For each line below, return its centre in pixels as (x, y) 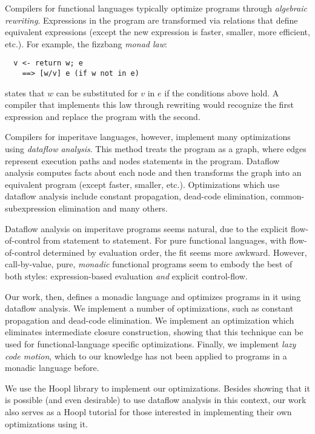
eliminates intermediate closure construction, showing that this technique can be (154, 332)
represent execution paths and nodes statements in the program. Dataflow (142, 160)
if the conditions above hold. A (222, 92)
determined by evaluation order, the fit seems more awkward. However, (175, 252)
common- (287, 196)
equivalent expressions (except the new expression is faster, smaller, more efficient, (157, 32)
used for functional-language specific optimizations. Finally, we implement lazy (151, 343)
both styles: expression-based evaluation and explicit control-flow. (126, 276)
